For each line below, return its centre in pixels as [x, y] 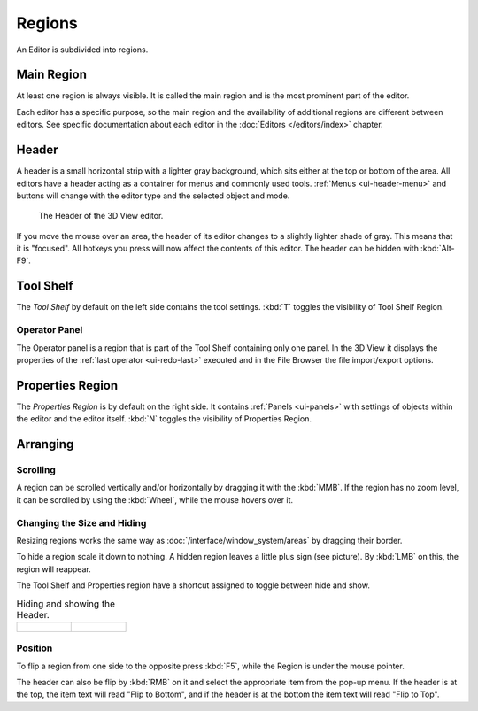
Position [35, 648]
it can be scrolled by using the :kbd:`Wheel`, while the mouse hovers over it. [155, 499]
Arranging [45, 444]
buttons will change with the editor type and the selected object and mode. [153, 196]
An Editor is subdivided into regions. [82, 50]
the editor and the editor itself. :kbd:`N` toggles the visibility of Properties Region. [164, 419]
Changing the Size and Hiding [81, 522]
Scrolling [36, 470]
